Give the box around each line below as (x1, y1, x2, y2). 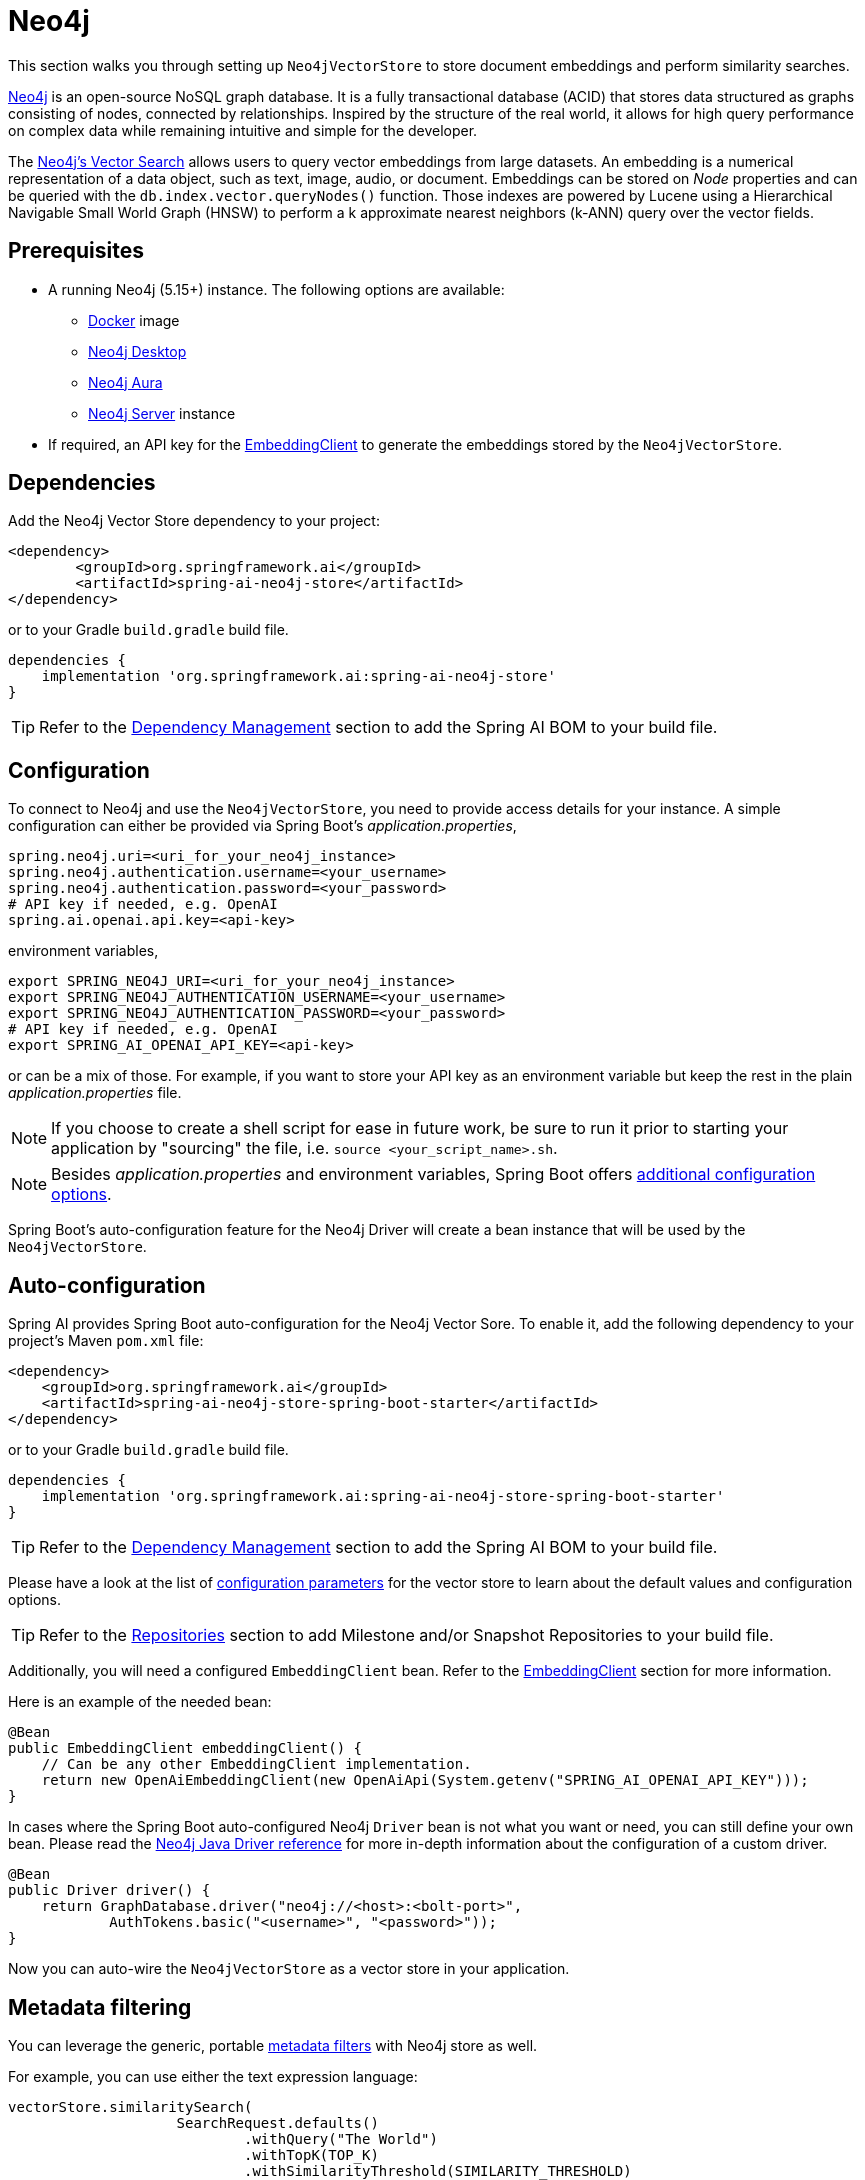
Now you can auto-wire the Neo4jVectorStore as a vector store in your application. (8, 1960, 570, 1978)
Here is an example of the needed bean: (8, 1693, 272, 1711)
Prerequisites (8, 238, 144, 264)
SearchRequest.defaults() (176, 2114, 379, 2131)
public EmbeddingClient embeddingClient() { (8, 1740, 363, 1757)
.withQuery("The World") (244, 2130, 438, 2147)
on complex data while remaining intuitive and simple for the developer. (8, 121, 478, 139)
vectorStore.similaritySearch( (8, 2098, 253, 2115)
